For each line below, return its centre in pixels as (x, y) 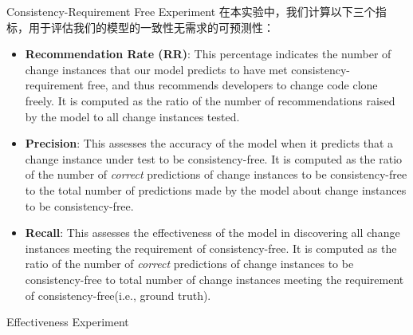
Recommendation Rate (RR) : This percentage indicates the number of (208, 54)
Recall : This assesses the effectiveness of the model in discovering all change (212, 233)
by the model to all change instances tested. (132, 116)
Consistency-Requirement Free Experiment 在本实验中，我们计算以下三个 (191, 11)
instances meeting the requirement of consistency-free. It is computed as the (211, 248)
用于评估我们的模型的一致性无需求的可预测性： (151, 27)
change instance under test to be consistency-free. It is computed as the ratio (214, 158)
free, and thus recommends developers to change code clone (232, 85)
